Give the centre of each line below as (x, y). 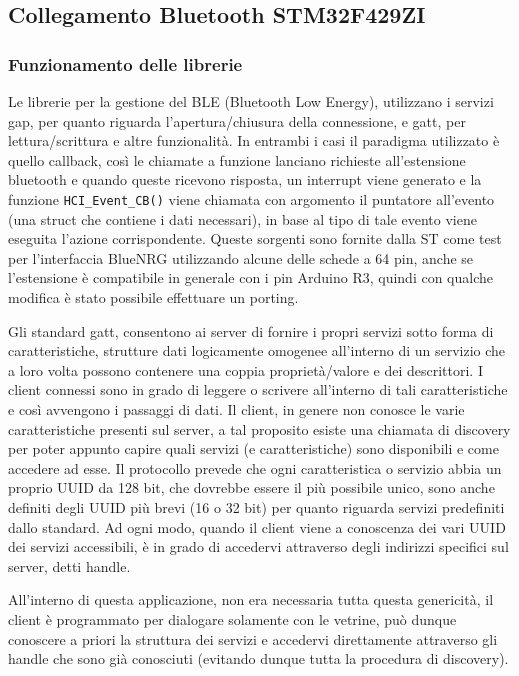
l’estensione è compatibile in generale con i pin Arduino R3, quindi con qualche (250, 277)
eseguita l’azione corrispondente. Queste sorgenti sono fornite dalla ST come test (255, 238)
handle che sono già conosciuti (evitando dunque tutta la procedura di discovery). (258, 658)
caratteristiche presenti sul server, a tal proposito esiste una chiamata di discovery (259, 428)
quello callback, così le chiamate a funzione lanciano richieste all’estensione (237, 159)
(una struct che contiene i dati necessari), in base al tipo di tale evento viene (242, 218)
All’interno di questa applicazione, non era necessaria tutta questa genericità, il (251, 599)
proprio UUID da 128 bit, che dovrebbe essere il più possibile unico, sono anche (251, 487)
